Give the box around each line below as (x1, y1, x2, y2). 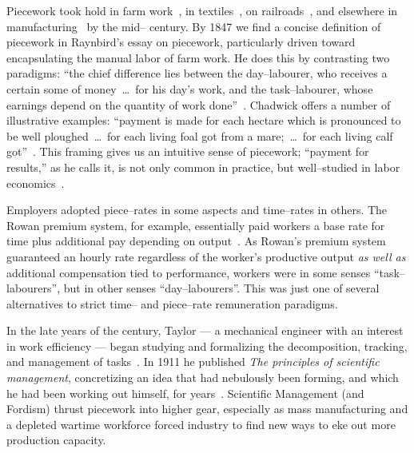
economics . (6, 174, 65, 191)
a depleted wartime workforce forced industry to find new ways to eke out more (6, 415, 396, 432)
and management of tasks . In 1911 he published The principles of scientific (6, 353, 380, 370)
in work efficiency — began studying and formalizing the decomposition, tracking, (6, 337, 408, 354)
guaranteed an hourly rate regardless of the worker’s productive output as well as (6, 248, 406, 264)
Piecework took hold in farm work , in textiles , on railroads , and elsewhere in (6, 2, 398, 18)
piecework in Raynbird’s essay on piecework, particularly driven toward (6, 34, 356, 50)
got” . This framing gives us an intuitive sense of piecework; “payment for (6, 143, 369, 160)
